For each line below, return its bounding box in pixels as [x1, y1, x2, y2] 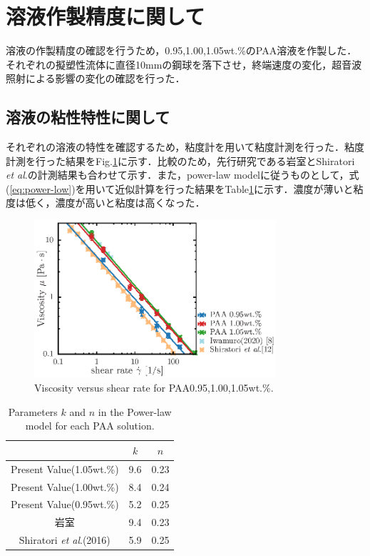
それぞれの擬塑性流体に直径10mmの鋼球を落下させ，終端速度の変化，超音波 [6, 56, 362, 71]
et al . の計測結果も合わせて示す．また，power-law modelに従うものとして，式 [6, 167, 359, 182]
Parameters [8, 404, 58, 419]
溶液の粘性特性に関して [6, 106, 170, 128]
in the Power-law [98, 404, 172, 419]
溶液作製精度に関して [6, 1, 205, 31]
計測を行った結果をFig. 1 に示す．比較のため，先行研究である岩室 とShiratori [6, 153, 355, 168]
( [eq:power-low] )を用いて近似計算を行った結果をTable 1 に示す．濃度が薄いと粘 [6, 181, 364, 196]
